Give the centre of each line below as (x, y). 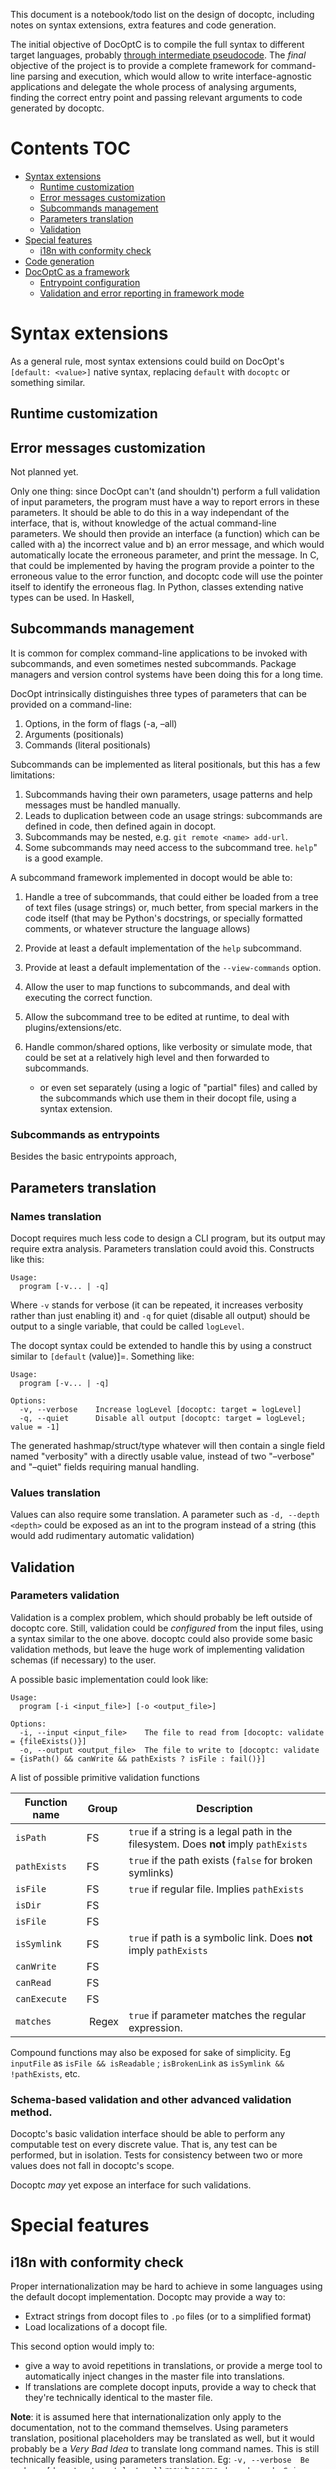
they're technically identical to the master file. (118, 2398)
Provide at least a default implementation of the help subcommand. (163, 948)
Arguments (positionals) (74, 734)
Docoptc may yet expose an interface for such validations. (131, 2185)
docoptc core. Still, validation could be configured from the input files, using (167, 1628)
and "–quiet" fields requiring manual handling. (105, 1466)
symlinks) (151, 1872)
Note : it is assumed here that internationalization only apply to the (146, 2417)
